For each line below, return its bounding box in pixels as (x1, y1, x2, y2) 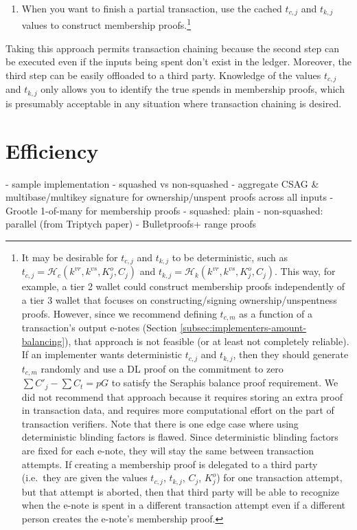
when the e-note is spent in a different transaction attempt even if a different (21, 498, 346, 512)
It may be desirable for (21, 250, 118, 264)
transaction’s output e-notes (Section (21, 320, 177, 334)
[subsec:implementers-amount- (180, 320, 307, 334)
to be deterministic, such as (172, 250, 288, 264)
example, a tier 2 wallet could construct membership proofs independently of (21, 279, 345, 294)
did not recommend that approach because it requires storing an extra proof (21, 389, 343, 404)
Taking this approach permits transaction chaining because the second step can (5, 41, 339, 55)
